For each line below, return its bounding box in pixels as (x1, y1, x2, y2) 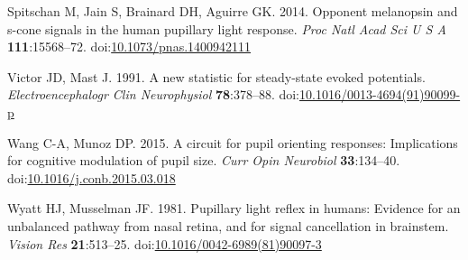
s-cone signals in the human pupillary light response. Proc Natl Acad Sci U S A (7, 19, 446, 38)
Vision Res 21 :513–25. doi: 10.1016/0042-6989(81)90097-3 (7, 234, 322, 253)
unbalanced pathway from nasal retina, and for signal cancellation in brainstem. (7, 216, 449, 235)
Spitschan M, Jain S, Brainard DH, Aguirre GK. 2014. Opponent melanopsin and (7, 2, 458, 20)
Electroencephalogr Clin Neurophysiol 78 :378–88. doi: (7, 85, 300, 104)
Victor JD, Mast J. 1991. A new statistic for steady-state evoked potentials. (7, 67, 426, 86)
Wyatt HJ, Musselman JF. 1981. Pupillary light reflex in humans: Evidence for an (7, 199, 461, 218)
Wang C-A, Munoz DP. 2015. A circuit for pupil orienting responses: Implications (7, 133, 458, 152)
